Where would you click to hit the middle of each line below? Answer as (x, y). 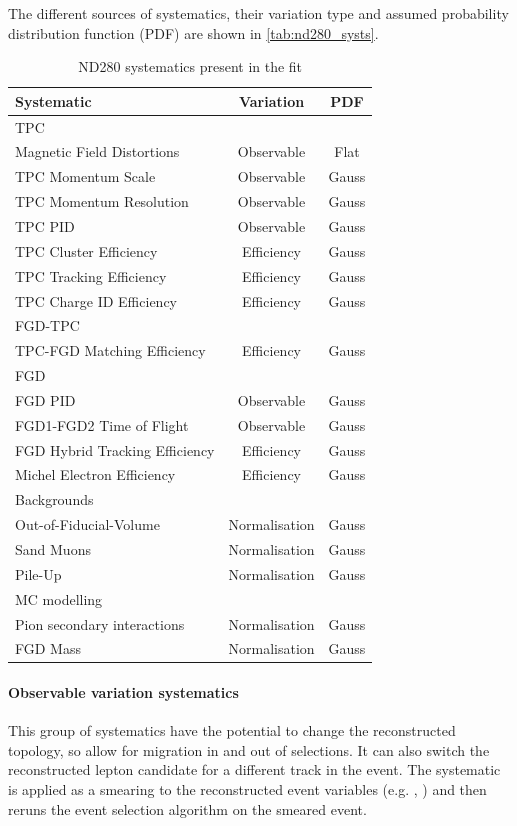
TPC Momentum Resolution (102, 201)
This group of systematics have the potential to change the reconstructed (232, 730)
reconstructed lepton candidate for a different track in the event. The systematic (254, 769)
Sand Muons (53, 548)
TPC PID (45, 226)
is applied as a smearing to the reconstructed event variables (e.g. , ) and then (247, 789)
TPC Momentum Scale (85, 176)
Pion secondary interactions (100, 623)
